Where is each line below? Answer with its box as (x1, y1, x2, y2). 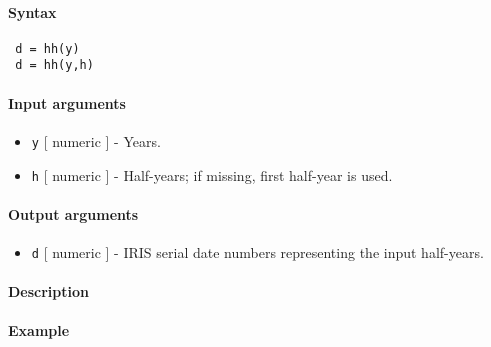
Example (8, 320, 70, 341)
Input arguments (8, 92, 126, 113)
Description (8, 281, 90, 302)
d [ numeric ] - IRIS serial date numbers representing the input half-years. (31, 242, 484, 263)
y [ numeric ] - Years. (31, 130, 161, 151)
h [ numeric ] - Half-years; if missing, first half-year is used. (31, 164, 393, 185)
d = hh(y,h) (15, 58, 94, 73)
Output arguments (8, 203, 139, 224)
